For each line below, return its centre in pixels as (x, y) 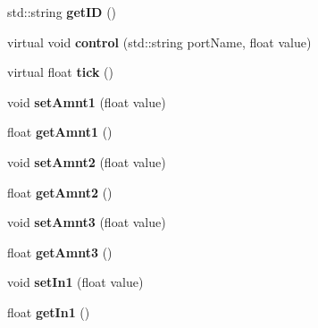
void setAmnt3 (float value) (87, 222)
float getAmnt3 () (60, 252)
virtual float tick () (60, 72)
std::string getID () (62, 12)
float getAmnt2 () (60, 192)
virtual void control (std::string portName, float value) (159, 42)
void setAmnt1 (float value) (87, 101)
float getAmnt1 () (60, 132)
